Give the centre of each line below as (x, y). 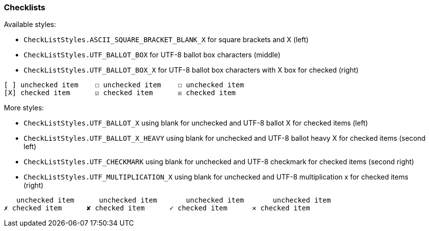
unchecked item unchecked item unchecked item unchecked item (174, 200)
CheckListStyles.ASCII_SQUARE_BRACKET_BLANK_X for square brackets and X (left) (166, 40)
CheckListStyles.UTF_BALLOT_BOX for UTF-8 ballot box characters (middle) (152, 55)
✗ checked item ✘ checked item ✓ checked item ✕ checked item (157, 208)
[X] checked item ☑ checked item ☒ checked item (120, 93)
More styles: (24, 108)
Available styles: (30, 25)
